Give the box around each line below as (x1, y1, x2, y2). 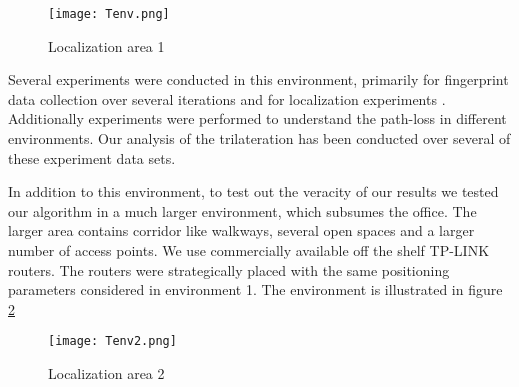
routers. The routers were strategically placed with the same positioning (8, 259, 450, 280)
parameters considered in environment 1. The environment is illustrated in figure (8, 279, 503, 300)
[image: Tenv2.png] (48, 334, 177, 349)
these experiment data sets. (8, 147, 176, 168)
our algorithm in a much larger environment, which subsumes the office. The (8, 200, 477, 221)
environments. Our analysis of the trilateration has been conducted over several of (8, 128, 511, 149)
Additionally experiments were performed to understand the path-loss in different (8, 108, 507, 129)
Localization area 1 (48, 35, 165, 56)
